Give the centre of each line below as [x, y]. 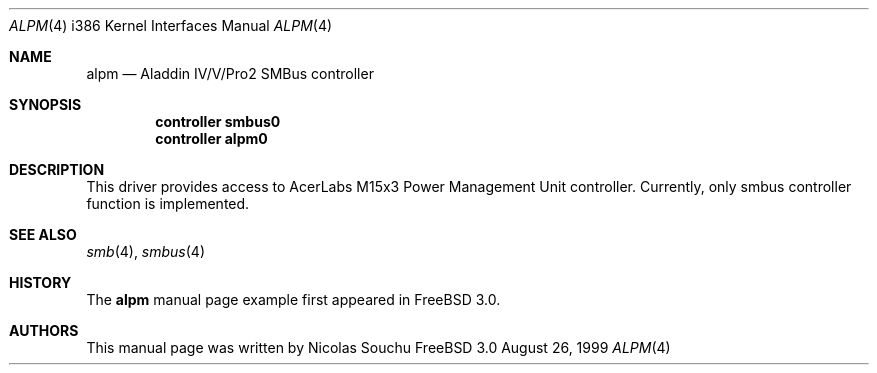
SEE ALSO [43, 234]
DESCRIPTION [57, 169]
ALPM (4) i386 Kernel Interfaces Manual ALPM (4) [171, 25]
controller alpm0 [211, 138]
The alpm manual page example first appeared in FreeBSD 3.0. [293, 299]
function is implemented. [168, 203]
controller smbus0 [218, 121]
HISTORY [40, 282]
